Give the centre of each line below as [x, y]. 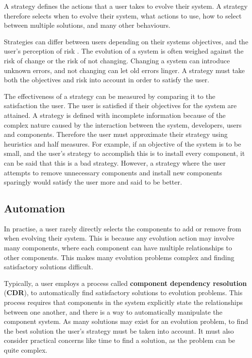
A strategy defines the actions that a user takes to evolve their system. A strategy [126, 6]
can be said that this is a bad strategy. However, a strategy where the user [115, 162]
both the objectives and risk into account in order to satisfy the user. [107, 80]
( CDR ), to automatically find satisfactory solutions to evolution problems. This [123, 292]
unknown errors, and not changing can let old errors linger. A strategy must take [125, 70]
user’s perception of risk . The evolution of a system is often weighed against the [124, 51]
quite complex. [26, 350]
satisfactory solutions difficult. [49, 267]
